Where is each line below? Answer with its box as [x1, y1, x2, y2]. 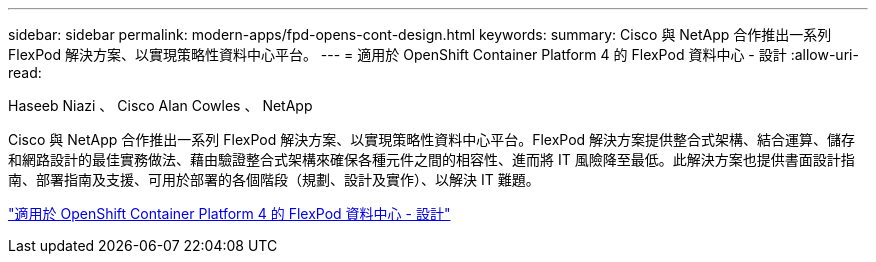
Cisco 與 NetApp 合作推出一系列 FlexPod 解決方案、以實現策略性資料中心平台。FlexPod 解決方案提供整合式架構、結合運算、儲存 [8, 131, 856, 148]
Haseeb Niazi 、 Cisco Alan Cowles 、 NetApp [8, 97, 313, 114]
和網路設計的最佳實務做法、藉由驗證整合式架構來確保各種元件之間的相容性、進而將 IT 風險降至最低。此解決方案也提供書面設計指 [8, 151, 855, 168]
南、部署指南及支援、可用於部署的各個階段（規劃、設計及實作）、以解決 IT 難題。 [8, 171, 540, 188]
